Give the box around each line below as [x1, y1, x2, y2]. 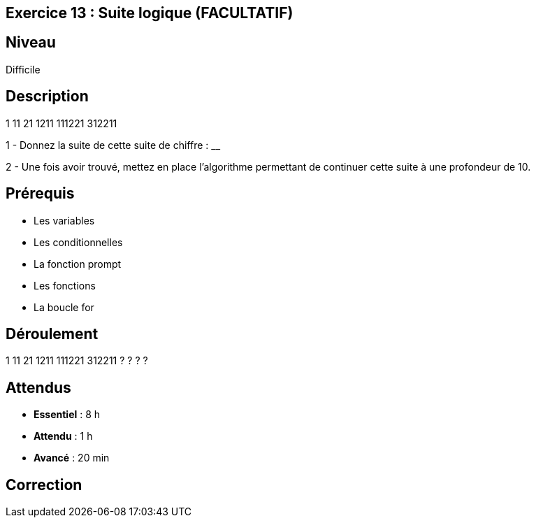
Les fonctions [34, 279, 96, 292]
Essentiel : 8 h [34, 408, 101, 421]
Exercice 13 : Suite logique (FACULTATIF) [6, 4, 294, 22]
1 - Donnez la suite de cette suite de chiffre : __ [6, 138, 221, 151]
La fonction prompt [34, 257, 122, 270]
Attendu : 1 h [34, 430, 93, 443]
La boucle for [34, 301, 94, 313]
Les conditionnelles [34, 236, 123, 248]
